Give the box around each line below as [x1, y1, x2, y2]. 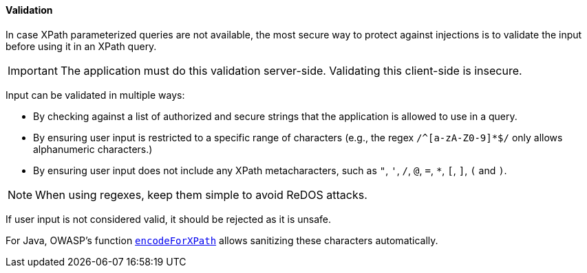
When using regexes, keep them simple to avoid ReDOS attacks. [35, 187, 367, 202]
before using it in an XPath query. [6, 40, 157, 52]
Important [8, 63, 58, 78]
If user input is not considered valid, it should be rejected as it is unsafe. [6, 213, 331, 225]
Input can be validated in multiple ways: [6, 88, 185, 101]
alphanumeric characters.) [33, 143, 153, 155]
